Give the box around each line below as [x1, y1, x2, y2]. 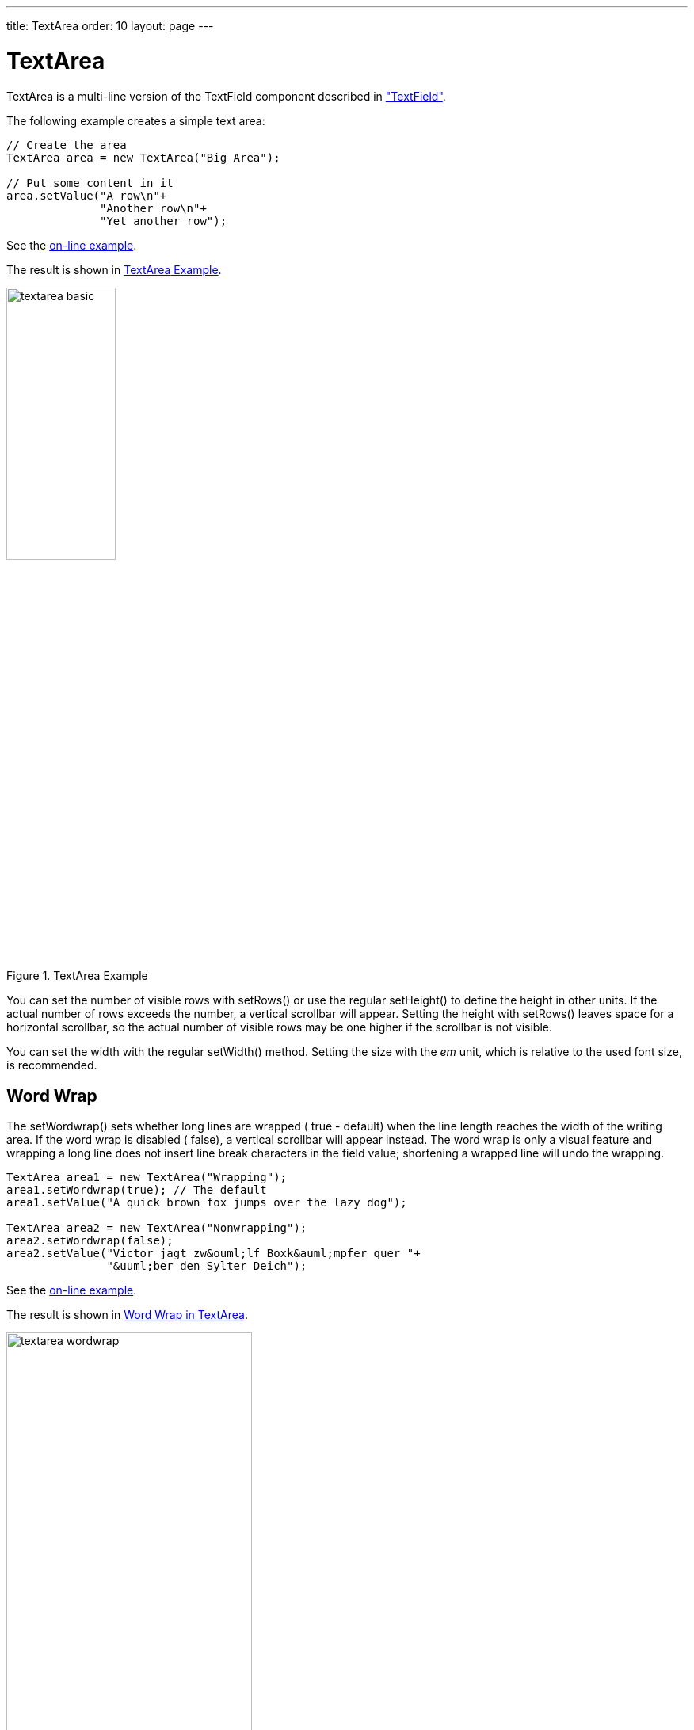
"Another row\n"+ [100, 201, 207, 215]
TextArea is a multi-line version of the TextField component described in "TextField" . [6, 89, 446, 103]
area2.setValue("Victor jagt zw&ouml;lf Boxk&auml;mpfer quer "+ [6, 1247, 421, 1260]
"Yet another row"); [100, 214, 227, 227]
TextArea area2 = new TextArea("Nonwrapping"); [6, 1221, 307, 1235]
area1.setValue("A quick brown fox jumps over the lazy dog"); [6, 1196, 407, 1210]
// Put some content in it [6, 176, 173, 189]
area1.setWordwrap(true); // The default [6, 1183, 267, 1197]
